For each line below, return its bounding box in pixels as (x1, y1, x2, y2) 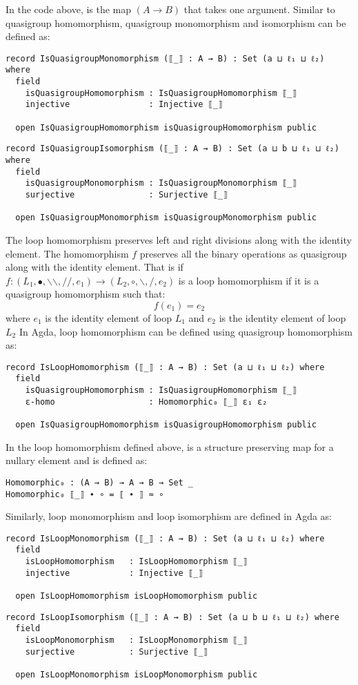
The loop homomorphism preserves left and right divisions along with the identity (6, 232, 352, 247)
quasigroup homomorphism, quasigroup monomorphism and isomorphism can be (6, 15, 346, 30)
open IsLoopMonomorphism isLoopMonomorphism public (15, 669, 258, 679)
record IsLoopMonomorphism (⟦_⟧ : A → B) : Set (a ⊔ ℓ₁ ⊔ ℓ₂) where (6, 533, 325, 543)
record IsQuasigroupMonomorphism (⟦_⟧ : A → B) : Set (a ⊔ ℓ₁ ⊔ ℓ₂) (6, 53, 325, 64)
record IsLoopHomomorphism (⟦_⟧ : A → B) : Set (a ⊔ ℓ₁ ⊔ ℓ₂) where (6, 362, 325, 372)
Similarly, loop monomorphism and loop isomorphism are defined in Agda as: (6, 509, 332, 523)
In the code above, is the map (6, 2, 132, 16)
